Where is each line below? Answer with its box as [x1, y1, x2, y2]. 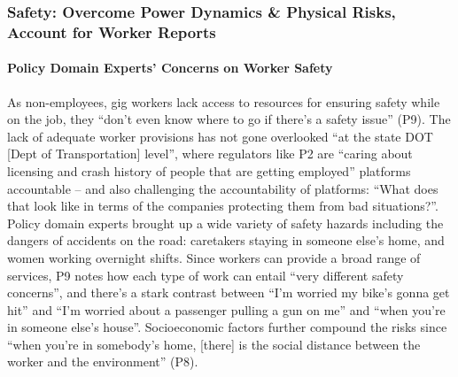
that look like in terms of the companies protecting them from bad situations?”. [7, 196, 439, 215]
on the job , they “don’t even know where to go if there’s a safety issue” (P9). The [7, 110, 451, 128]
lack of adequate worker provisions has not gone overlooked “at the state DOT [7, 127, 433, 145]
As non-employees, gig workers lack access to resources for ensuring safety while [7, 92, 440, 111]
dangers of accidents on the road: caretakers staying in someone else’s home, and [7, 231, 445, 250]
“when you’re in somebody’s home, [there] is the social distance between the [7, 335, 421, 353]
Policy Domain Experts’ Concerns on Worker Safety [7, 58, 333, 77]
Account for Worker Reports [7, 20, 216, 42]
